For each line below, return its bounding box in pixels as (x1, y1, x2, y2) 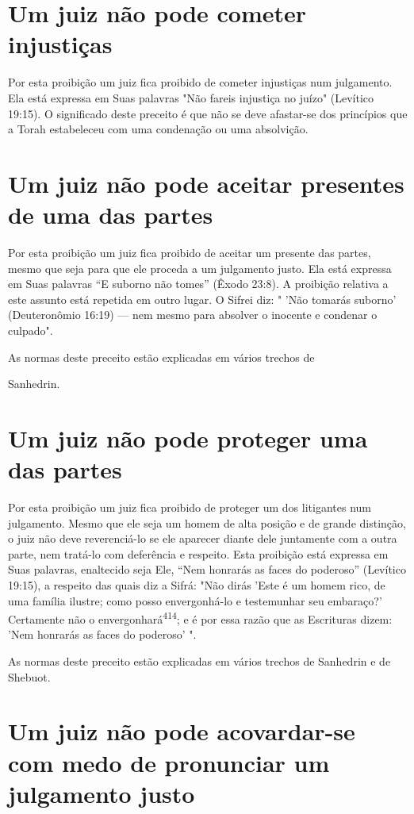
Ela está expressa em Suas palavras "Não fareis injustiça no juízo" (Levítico (8, 89, 374, 106)
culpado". (8, 321, 53, 338)
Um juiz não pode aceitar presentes (8, 167, 404, 199)
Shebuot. (8, 668, 51, 685)
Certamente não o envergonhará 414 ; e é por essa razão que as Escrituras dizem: (8, 609, 393, 627)
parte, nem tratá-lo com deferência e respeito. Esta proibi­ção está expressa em (8, 545, 389, 562)
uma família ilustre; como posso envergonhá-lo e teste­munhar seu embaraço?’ (8, 592, 382, 609)
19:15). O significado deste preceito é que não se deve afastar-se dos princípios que (8, 105, 408, 121)
